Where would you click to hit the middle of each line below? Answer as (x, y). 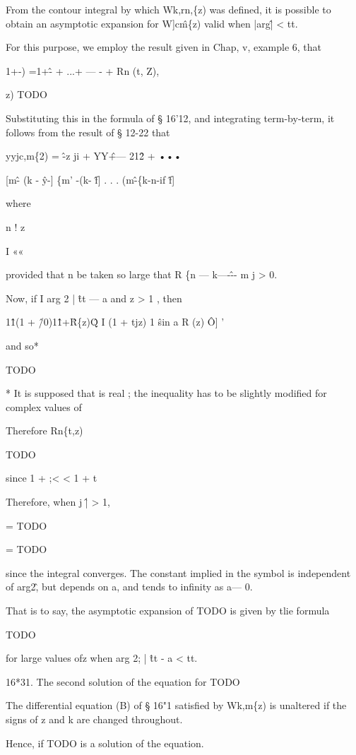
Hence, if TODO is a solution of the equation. (105, 743)
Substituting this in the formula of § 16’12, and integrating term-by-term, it (170, 118)
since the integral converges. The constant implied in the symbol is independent (178, 572)
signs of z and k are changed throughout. (94, 719)
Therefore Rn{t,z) (44, 430)
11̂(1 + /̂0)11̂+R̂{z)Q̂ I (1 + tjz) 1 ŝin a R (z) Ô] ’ (115, 322)
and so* (22, 345)
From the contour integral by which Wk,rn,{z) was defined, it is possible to (168, 9)
